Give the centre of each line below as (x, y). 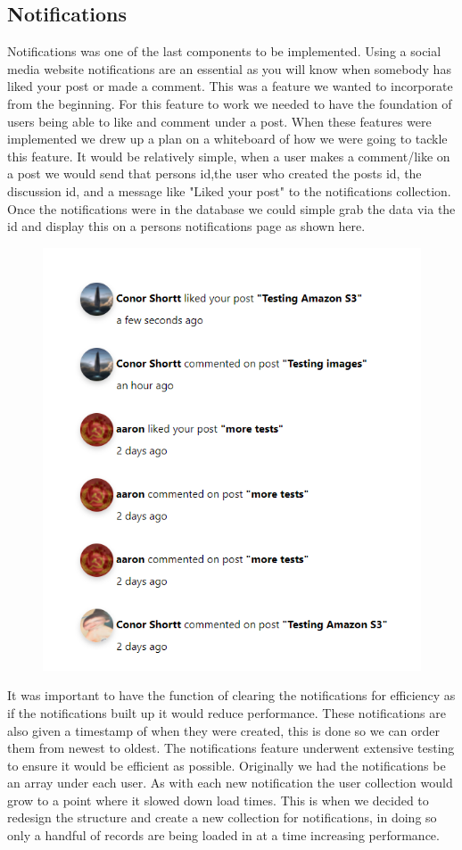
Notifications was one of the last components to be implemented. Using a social (224, 51)
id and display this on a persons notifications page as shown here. (186, 226)
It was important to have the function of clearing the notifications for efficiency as (231, 695)
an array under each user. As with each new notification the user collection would (230, 783)
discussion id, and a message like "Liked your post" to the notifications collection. (229, 190)
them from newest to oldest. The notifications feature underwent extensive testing (231, 748)
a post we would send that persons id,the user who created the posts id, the (214, 173)
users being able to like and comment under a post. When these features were (219, 121)
